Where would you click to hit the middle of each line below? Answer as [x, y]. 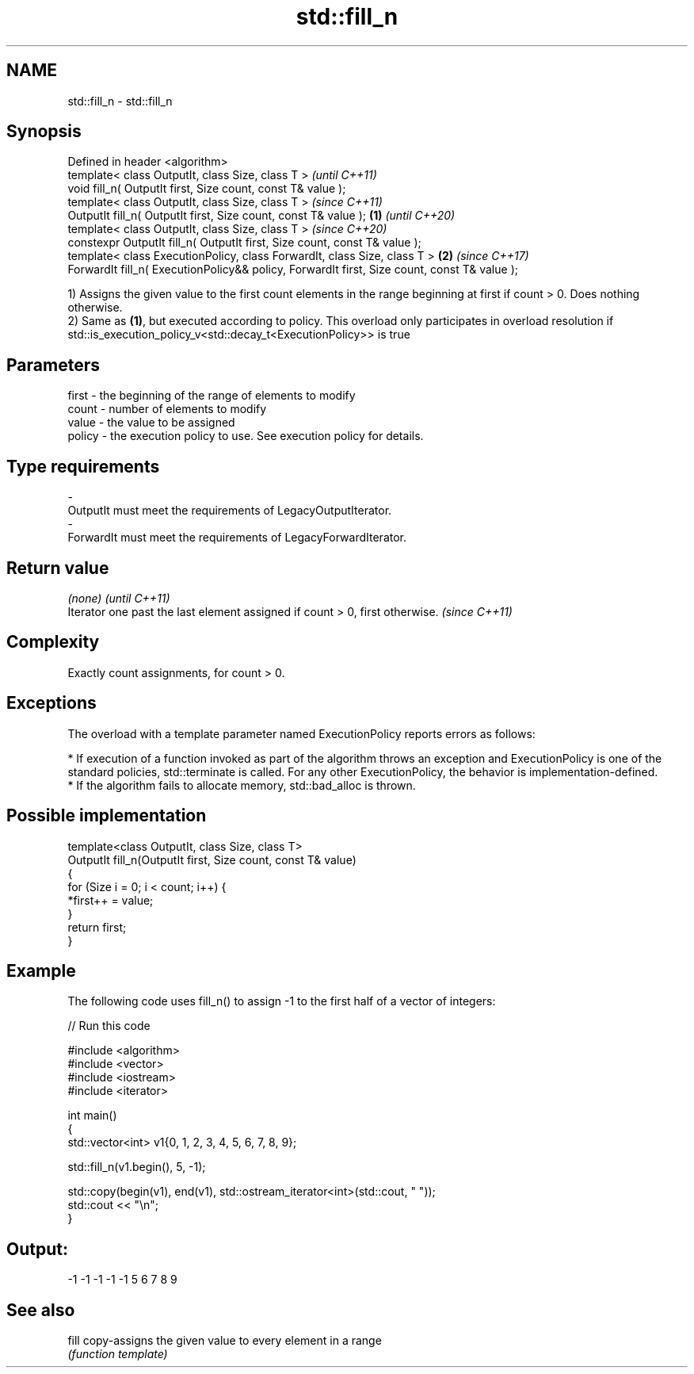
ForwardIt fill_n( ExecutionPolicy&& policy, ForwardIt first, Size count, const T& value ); [293, 270]
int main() [92, 1116]
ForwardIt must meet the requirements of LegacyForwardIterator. [237, 538]
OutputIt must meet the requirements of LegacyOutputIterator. [230, 511]
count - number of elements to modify [167, 409]
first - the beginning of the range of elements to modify [212, 396]
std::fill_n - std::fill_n [120, 101]
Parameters [53, 365]
